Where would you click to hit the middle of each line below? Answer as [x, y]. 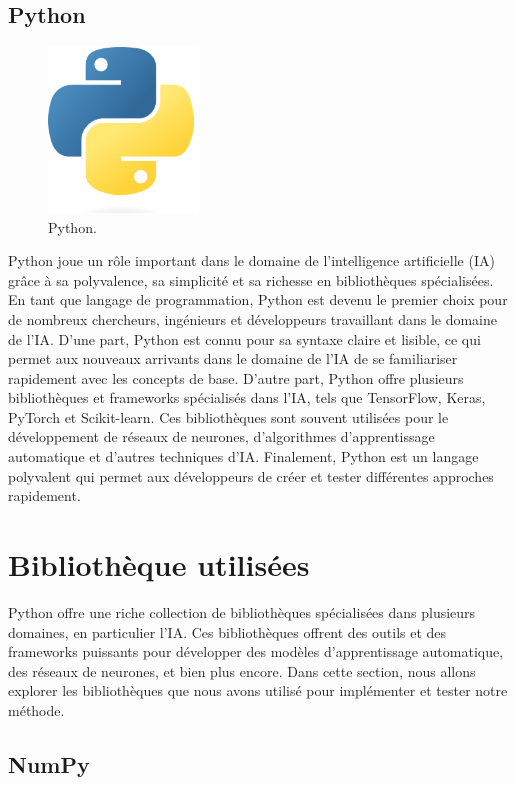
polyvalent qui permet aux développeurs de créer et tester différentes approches [251, 475]
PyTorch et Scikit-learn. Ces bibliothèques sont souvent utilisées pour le [228, 416]
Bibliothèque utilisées [159, 564]
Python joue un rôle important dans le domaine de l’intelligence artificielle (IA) [251, 260]
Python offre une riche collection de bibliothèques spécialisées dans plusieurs [242, 611]
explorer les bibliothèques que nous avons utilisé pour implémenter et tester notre [258, 690]
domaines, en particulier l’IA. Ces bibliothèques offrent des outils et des [227, 631]
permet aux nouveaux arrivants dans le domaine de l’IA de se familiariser [233, 358]
